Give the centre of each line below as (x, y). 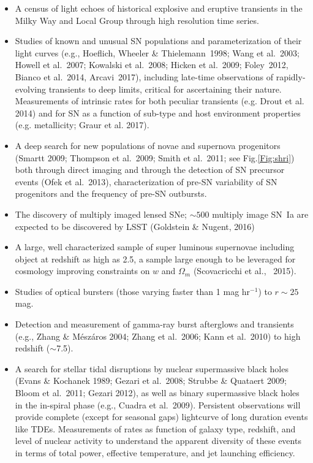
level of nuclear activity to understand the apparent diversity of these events (158, 441)
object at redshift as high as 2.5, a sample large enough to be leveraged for (155, 258)
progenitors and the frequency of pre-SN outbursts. (111, 193)
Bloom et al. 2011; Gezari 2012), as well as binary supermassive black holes (157, 393)
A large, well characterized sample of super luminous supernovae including (155, 247)
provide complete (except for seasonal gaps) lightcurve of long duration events (161, 417)
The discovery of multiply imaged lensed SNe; (101, 214)
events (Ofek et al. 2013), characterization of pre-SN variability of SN (146, 181)
